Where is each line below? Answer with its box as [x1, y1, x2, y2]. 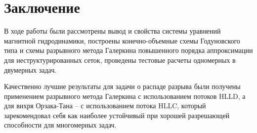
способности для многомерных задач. [4, 120, 117, 130]
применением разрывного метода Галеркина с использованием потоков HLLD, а [4, 90, 246, 101]
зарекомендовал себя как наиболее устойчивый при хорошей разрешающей [4, 110, 230, 120]
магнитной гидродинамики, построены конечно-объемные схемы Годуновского [4, 35, 240, 45]
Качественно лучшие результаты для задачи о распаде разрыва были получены [4, 81, 241, 91]
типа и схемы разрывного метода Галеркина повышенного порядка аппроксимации [4, 45, 253, 55]
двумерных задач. [4, 64, 57, 75]
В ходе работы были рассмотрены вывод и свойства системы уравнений [4, 26, 221, 36]
